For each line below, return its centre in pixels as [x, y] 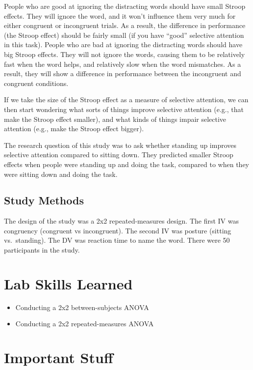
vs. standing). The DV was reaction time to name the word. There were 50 [117, 240]
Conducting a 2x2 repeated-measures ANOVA [85, 324]
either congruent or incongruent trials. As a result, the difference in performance [125, 25]
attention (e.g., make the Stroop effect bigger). [74, 128]
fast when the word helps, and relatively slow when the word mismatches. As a [123, 64]
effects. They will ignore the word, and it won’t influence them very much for [120, 15]
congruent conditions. [36, 83]
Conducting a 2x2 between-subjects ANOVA [82, 307]
